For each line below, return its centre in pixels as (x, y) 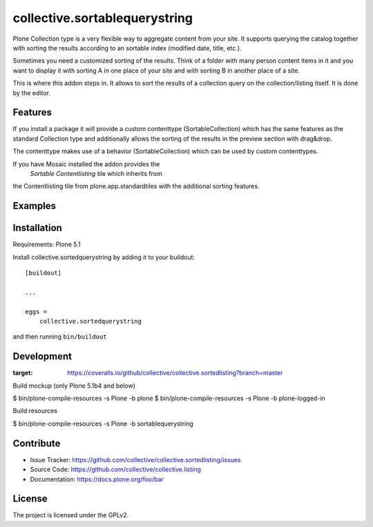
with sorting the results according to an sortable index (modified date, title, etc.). (127, 48)
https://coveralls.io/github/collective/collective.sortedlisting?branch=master (175, 373)
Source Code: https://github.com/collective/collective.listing (116, 470)
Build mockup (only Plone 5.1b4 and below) (74, 386)
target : (23, 373)
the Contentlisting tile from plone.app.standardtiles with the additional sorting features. (136, 186)
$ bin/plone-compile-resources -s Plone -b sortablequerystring (103, 424)
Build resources (35, 411)
